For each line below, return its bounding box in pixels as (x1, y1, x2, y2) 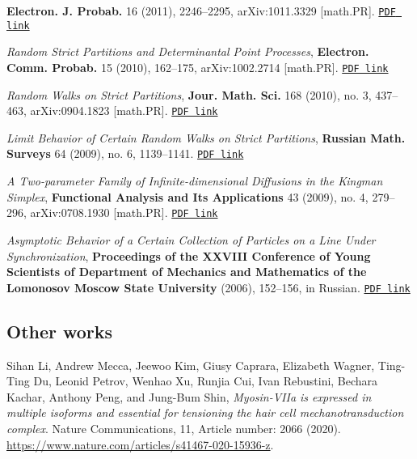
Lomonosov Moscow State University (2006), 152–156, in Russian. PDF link (6, 278, 411, 295)
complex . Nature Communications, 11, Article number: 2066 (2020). (6, 419, 341, 436)
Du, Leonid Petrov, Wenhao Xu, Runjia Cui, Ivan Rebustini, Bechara (33, 372, 378, 389)
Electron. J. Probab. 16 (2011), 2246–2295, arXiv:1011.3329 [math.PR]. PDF (6, 2, 396, 19)
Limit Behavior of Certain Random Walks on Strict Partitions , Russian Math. (6, 129, 406, 146)
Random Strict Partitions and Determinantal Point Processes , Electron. (6, 43, 369, 60)
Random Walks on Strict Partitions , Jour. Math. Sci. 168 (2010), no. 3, (6, 86, 372, 103)
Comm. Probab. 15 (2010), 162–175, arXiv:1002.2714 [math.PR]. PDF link (6, 58, 389, 75)
